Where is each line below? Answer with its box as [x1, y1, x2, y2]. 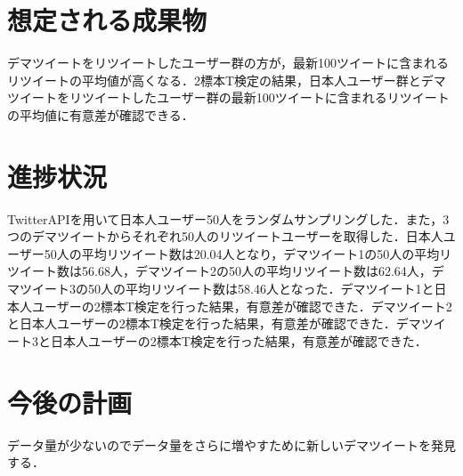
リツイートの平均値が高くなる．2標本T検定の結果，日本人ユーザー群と [7, 70, 421, 89]
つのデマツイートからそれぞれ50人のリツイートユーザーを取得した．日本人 [7, 227, 443, 246]
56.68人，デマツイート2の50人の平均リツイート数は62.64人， [81, 262, 432, 280]
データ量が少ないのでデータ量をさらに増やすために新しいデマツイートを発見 [7, 435, 456, 454]
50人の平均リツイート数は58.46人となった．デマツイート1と [87, 279, 435, 297]
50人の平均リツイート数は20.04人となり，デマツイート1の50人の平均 [44, 244, 440, 262]
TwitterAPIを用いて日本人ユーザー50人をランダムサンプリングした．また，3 [7, 209, 450, 228]
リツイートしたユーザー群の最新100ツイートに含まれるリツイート [69, 88, 450, 107]
